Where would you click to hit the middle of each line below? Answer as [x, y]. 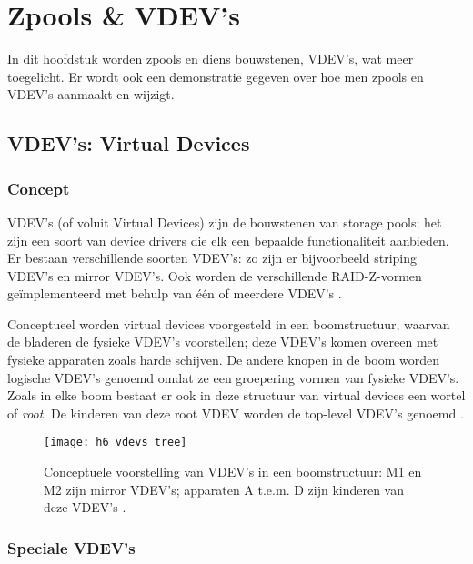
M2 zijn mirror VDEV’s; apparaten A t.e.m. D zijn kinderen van [224, 489]
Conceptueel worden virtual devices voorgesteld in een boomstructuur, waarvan [229, 323]
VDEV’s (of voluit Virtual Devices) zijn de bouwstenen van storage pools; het [225, 222]
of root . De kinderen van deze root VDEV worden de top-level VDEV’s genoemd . [236, 413]
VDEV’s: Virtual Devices [129, 143]
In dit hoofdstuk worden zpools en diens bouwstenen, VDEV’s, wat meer [211, 59]
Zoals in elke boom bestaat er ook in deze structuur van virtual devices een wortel [236, 395]
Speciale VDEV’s [71, 547]
